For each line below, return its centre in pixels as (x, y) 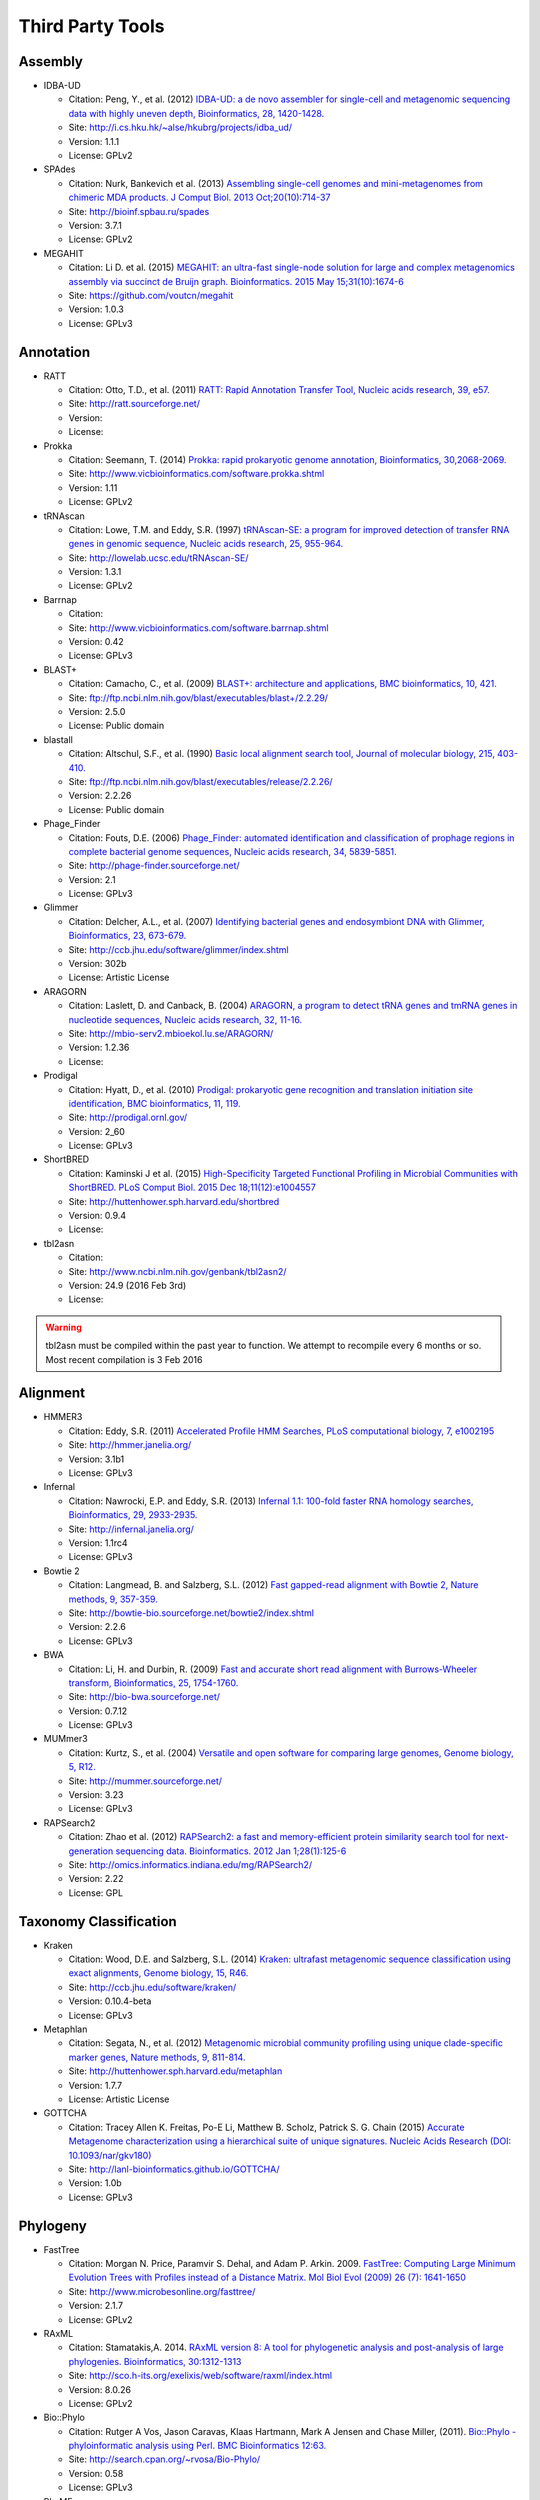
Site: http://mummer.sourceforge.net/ (145, 1781)
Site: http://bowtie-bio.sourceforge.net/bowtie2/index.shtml (191, 1612)
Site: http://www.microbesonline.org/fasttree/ (162, 2291)
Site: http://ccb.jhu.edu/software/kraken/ (152, 1987)
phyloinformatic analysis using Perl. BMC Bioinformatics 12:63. (197, 2446)
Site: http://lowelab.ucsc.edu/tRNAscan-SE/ (158, 557)
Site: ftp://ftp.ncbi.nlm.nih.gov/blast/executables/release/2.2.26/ (201, 781)
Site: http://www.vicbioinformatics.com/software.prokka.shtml (196, 474)
